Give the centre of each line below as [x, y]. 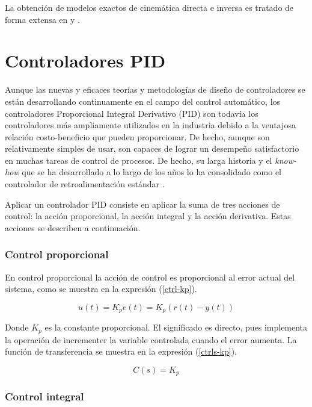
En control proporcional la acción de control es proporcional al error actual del [150, 277]
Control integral [44, 396]
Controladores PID [85, 61]
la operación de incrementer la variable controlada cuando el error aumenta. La [151, 339]
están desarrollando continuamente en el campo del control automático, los [143, 101]
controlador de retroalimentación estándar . [85, 184]
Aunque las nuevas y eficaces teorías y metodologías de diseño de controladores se [155, 89]
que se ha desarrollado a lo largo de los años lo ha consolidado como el [152, 172]
